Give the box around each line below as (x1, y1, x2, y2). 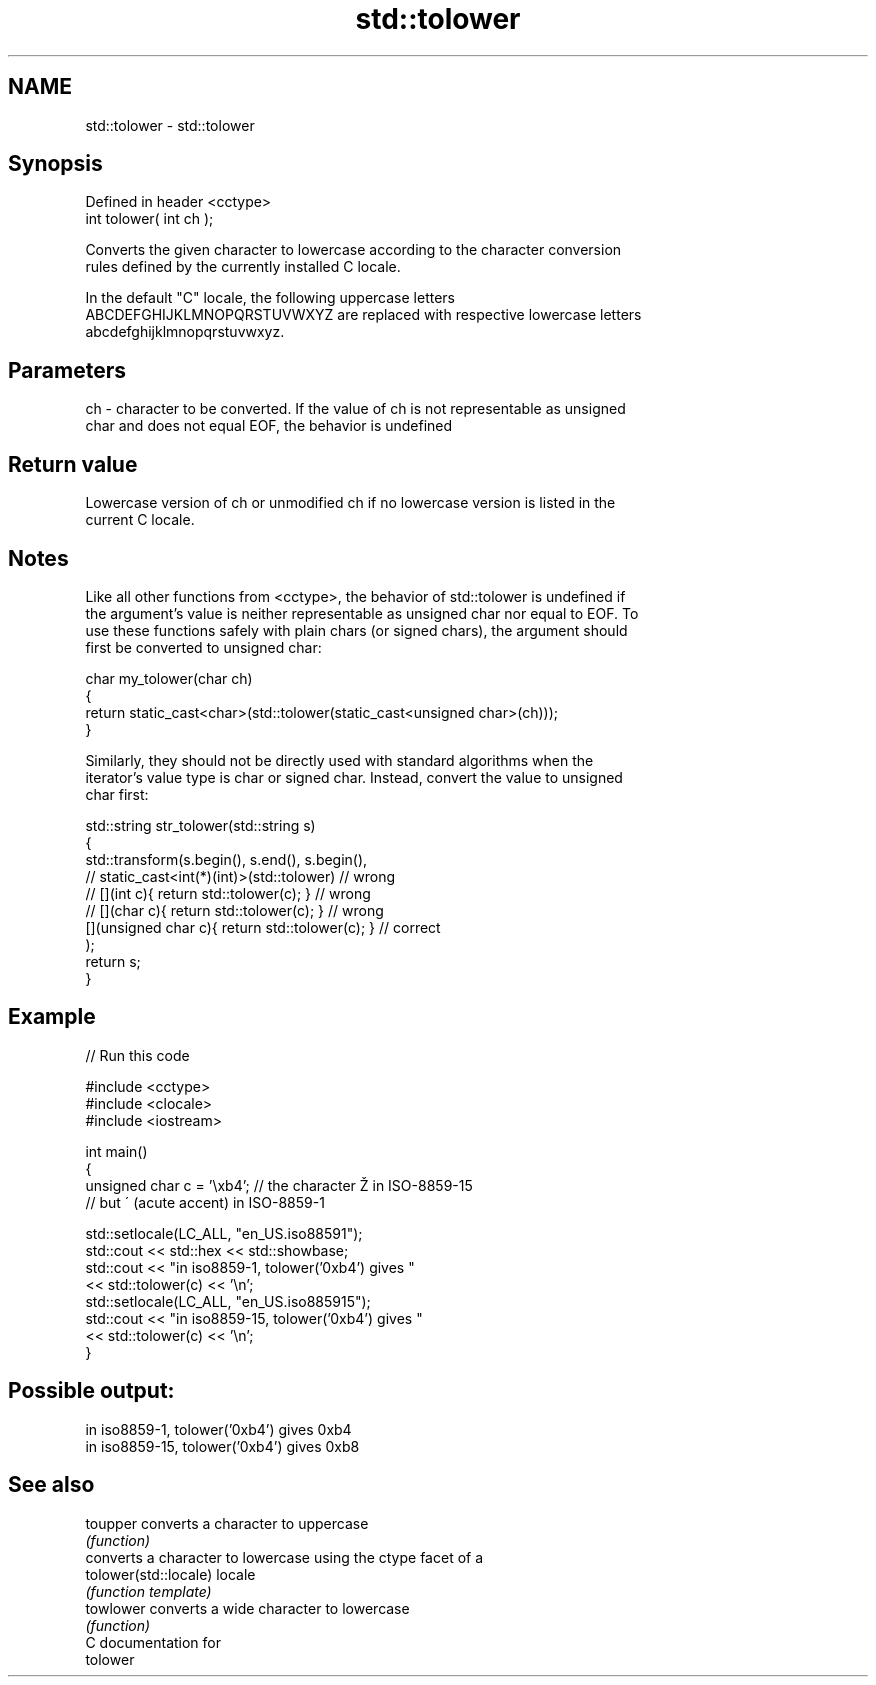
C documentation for (85, 1633, 222, 1651)
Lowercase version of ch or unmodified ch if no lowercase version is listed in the (85, 494, 616, 512)
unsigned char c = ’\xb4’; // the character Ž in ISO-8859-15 (85, 1176, 473, 1194)
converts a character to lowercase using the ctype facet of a (85, 1548, 484, 1566)
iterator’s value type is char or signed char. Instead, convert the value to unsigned (85, 768, 623, 786)
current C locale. (85, 511, 195, 529)
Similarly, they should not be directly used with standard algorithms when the (85, 751, 594, 769)
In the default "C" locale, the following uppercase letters (85, 289, 455, 307)
